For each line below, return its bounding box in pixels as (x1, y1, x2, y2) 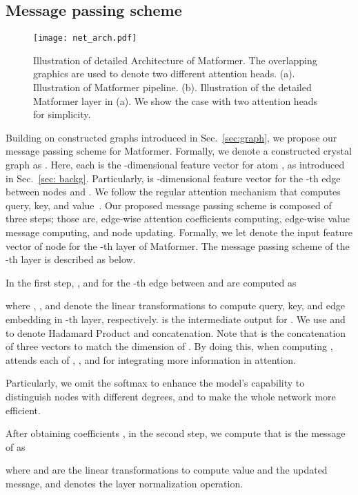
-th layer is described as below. (6, 252, 136, 266)
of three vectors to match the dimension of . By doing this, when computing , (6, 339, 333, 353)
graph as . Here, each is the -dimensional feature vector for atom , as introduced (6, 157, 345, 172)
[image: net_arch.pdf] (33, 33, 137, 43)
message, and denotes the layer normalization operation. (6, 476, 243, 490)
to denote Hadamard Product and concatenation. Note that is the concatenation (6, 325, 346, 340)
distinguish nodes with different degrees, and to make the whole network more (6, 389, 336, 403)
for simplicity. (33, 107, 91, 122)
